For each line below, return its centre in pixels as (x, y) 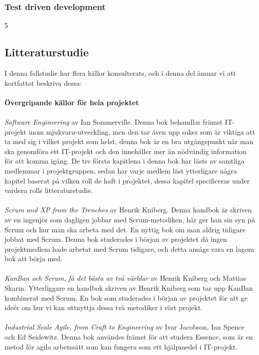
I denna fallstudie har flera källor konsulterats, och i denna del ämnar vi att (120, 73)
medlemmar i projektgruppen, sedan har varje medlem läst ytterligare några (121, 170)
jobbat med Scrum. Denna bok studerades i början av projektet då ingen (116, 239)
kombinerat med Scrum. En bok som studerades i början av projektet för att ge (126, 297)
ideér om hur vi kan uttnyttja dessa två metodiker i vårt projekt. (104, 307)
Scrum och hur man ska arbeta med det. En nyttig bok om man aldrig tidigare (125, 229)
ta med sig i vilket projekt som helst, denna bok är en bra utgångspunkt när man (129, 141)
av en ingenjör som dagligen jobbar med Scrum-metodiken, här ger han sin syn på (130, 219)
